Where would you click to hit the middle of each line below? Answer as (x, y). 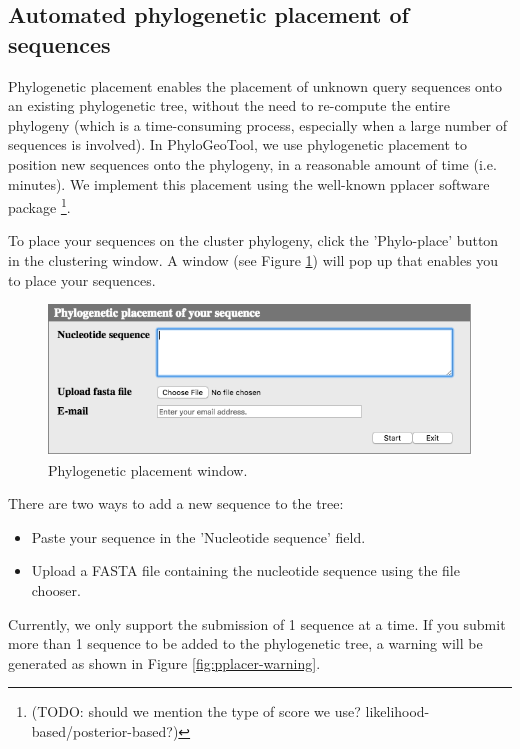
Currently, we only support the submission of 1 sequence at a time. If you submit (257, 623)
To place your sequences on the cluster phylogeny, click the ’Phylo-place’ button (253, 240)
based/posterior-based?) (105, 730)
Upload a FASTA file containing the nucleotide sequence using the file (245, 570)
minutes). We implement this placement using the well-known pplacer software (249, 183)
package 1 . (39, 205)
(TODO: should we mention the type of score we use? (196, 711)
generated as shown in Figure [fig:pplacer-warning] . (164, 662)
